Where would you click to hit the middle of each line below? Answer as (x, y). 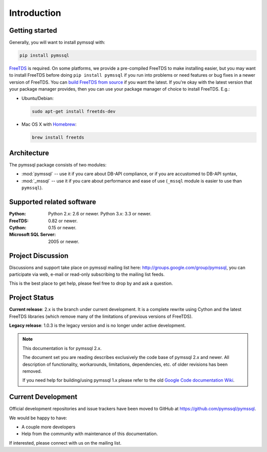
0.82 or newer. (63, 221)
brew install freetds (58, 137)
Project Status (32, 298)
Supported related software (53, 202)
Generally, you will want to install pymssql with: (57, 43)
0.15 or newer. (62, 227)
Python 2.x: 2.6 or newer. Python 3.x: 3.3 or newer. (100, 214)
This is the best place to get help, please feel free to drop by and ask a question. (91, 283)
